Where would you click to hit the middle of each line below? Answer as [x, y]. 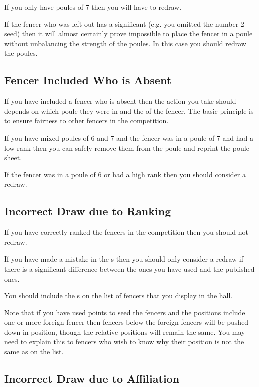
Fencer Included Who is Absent [88, 80]
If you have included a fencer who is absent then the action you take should [120, 101]
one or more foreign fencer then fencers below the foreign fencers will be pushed [126, 322]
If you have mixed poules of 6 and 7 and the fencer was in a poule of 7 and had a [129, 137]
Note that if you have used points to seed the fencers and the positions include [125, 312]
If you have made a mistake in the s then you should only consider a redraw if [124, 259]
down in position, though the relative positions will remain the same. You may [125, 332]
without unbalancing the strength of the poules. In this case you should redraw [125, 43]
